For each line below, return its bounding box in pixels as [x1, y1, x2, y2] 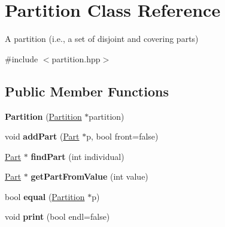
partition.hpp [51, 52, 101, 65]
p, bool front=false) [86, 130, 159, 143]
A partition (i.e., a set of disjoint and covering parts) [5, 32, 199, 45]
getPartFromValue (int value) [31, 170, 148, 183]
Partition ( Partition [5, 110, 82, 122]
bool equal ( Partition [5, 190, 85, 202]
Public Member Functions [5, 81, 169, 100]
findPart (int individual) [31, 150, 124, 162]
